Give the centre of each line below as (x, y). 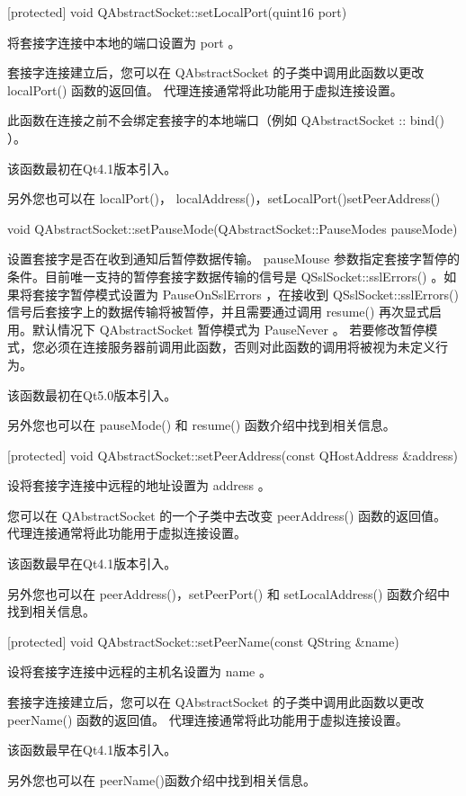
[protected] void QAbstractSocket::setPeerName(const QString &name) (203, 641)
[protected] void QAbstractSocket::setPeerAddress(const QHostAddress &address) (233, 455)
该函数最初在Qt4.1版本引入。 (92, 168)
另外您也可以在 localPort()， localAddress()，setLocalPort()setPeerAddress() (224, 198)
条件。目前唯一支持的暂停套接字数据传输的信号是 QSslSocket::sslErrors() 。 (226, 276)
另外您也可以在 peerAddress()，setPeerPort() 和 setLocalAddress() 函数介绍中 (229, 593)
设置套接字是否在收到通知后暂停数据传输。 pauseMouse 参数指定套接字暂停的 (233, 259)
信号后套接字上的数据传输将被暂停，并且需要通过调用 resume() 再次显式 (219, 312)
